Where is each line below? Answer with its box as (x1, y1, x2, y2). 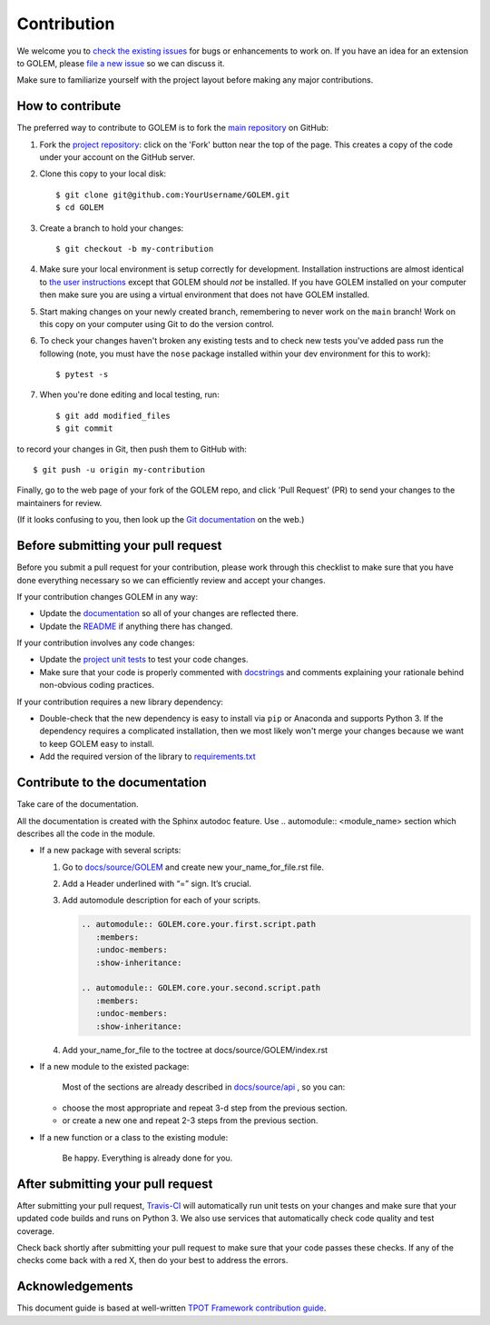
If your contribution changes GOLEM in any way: (16, 591, 199, 602)
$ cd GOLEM (55, 203, 104, 213)
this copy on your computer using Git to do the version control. (39, 318, 274, 329)
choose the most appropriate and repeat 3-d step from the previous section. (62, 1102, 348, 1113)
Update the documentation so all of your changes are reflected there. (39, 608, 299, 619)
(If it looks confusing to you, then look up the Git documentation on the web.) (16, 514, 305, 525)
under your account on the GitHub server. (39, 152, 195, 163)
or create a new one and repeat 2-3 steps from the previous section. (62, 1115, 318, 1126)
